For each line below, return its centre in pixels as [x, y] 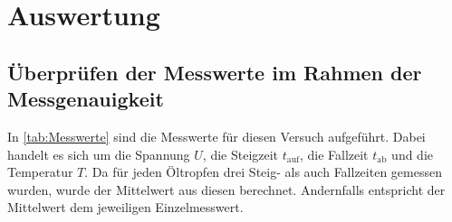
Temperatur [40, 172]
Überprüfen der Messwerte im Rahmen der [215, 72]
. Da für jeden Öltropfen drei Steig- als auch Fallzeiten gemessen [263, 172]
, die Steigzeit [240, 154]
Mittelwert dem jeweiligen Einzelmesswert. [125, 207]
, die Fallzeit [334, 154]
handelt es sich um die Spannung [99, 154]
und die [413, 154]
